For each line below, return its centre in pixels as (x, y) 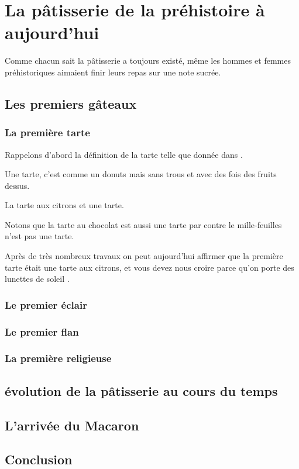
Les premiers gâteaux (71, 103)
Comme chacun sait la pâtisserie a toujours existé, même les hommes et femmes (148, 61)
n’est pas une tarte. (39, 236)
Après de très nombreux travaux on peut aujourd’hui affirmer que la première (144, 256)
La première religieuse (58, 358)
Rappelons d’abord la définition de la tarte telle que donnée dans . (124, 154)
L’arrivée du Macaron (72, 425)
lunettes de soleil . (37, 279)
